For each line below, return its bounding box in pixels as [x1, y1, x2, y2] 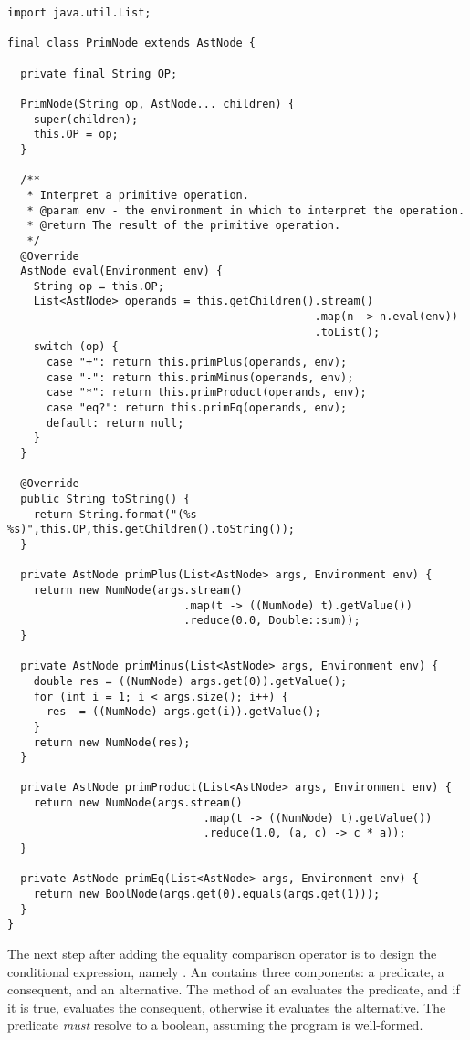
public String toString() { [20, 493, 191, 505]
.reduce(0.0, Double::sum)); [183, 614, 360, 628]
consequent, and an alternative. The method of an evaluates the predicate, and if [7, 980, 460, 999]
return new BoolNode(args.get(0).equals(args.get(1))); [33, 888, 381, 901]
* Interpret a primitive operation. [26, 188, 249, 202]
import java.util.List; [7, 6, 151, 19]
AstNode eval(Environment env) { [20, 265, 224, 278]
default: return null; [46, 416, 184, 430]
